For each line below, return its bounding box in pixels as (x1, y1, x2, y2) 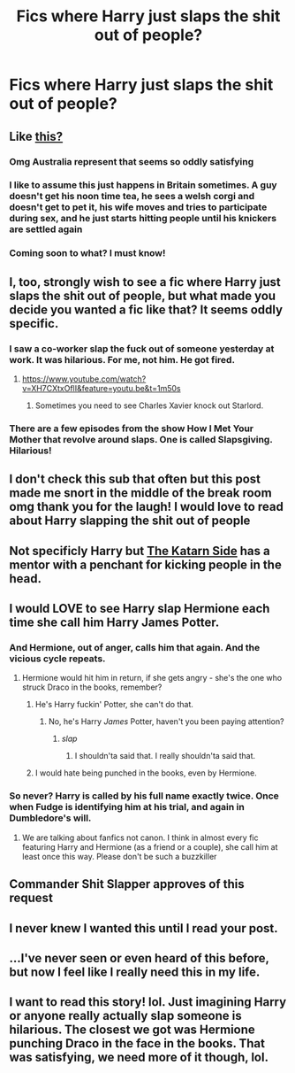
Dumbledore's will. (9, 812, 92, 824)
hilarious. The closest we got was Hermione (9, 1023, 256, 1038)
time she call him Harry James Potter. (9, 615, 220, 630)
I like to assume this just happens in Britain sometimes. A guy (9, 179, 277, 191)
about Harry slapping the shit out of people (9, 513, 251, 529)
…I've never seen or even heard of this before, (9, 950, 269, 966)
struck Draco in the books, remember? (21, 682, 163, 692)
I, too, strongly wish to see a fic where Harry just (9, 274, 281, 289)
